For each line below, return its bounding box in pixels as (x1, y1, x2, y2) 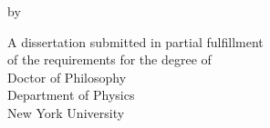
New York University (7, 103, 125, 122)
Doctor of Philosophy (7, 67, 127, 86)
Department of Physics (7, 85, 135, 104)
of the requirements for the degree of (7, 50, 212, 69)
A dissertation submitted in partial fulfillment (7, 32, 264, 51)
